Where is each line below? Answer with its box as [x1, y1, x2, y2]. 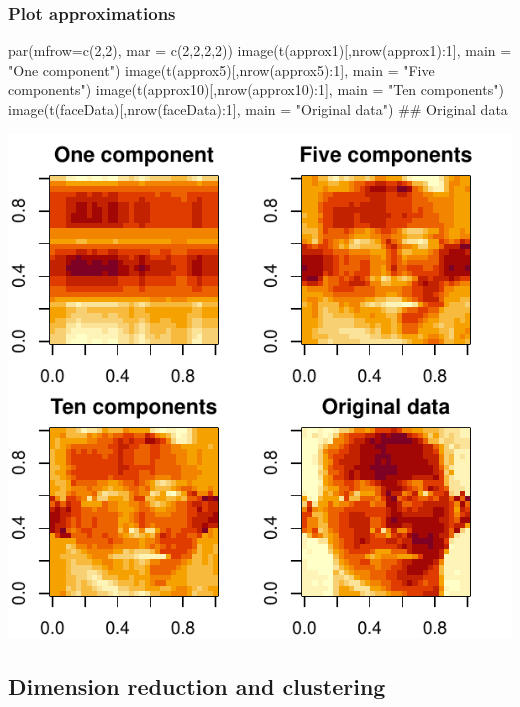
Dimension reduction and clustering [8, 670, 386, 701]
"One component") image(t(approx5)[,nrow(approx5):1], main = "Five [8, 59, 435, 80]
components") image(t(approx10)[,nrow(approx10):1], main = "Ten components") [8, 79, 504, 100]
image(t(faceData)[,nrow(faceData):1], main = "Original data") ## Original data [8, 99, 508, 119]
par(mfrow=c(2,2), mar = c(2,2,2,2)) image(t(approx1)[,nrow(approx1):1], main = [8, 40, 512, 61]
